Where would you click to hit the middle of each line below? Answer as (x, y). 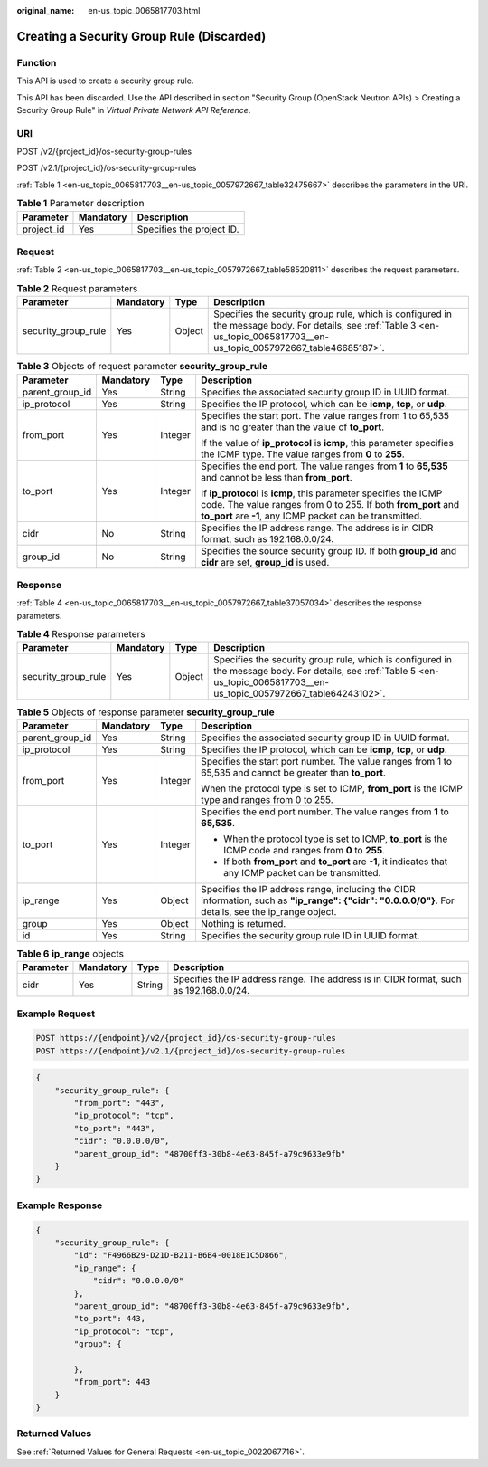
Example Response (60, 1205)
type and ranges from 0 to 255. (267, 799)
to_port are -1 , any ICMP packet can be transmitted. (311, 516)
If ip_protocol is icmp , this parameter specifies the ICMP (321, 493)
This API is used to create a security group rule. (105, 81)
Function (37, 62)
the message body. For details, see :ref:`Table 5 (314, 672)
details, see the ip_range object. (268, 911)
